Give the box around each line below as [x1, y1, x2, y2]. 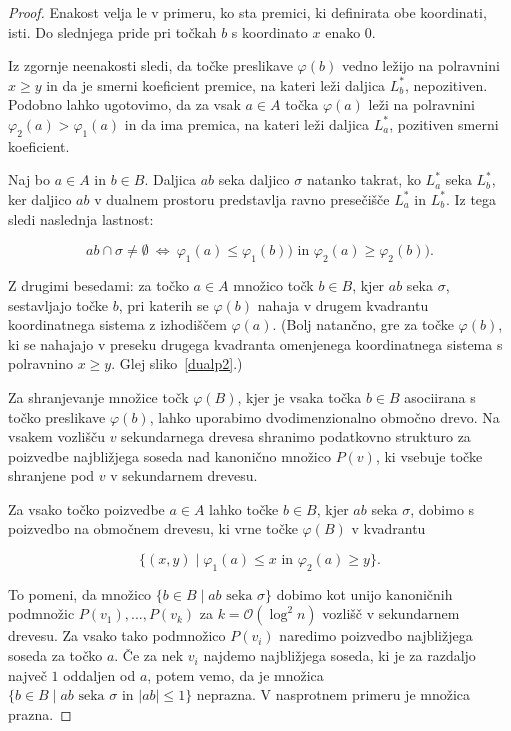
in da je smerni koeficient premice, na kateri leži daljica [46, 74, 386, 95]
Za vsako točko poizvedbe [8, 498, 165, 519]
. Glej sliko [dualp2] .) [111, 353, 243, 374]
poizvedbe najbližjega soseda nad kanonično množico [8, 445, 331, 466]
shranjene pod [8, 465, 95, 486]
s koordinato [231, 21, 308, 42]
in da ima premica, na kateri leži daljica [124, 113, 370, 134]
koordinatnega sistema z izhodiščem [8, 314, 227, 335]
